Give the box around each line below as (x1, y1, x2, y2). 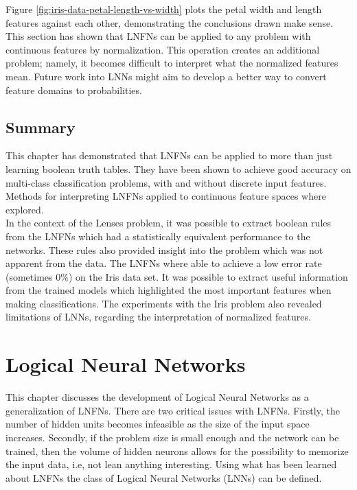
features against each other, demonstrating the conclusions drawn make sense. (5, 15, 334, 30)
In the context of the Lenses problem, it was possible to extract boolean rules (5, 215, 332, 230)
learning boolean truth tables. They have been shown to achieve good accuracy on (5, 161, 352, 176)
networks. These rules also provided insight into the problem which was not (5, 242, 323, 257)
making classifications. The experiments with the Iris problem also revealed (5, 296, 322, 310)
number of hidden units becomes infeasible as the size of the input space (5, 417, 310, 431)
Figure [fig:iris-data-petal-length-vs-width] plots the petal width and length (5, 2, 322, 16)
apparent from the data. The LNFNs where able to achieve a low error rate (5, 256, 322, 270)
